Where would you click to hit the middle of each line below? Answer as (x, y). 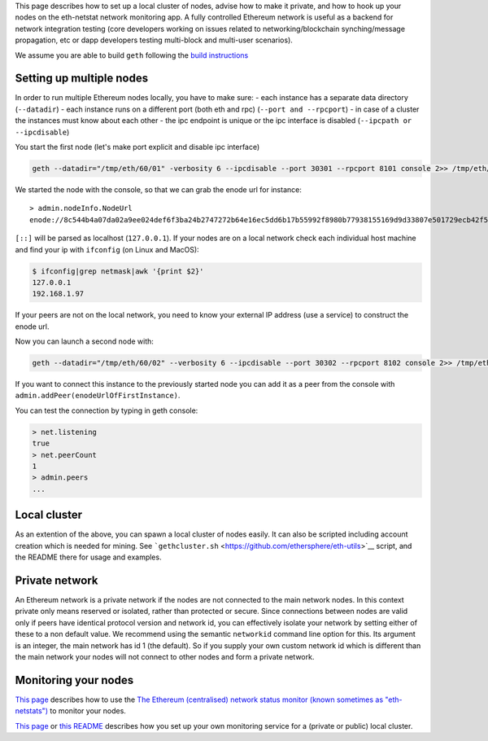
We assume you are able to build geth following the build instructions (132, 55)
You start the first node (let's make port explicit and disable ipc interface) (137, 147)
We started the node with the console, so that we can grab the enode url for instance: (159, 190)
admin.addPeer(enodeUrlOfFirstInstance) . (98, 396)
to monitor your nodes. (88, 711)
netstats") (32, 711)
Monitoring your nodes (74, 680)
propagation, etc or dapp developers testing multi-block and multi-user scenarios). (154, 40)
